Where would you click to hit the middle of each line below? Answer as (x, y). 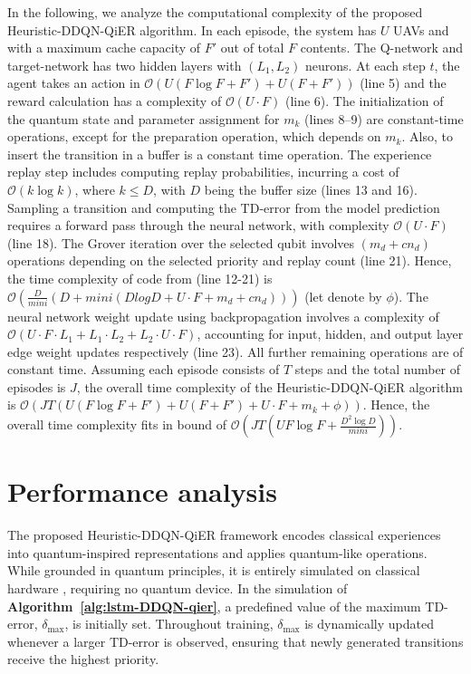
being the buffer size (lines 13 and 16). (311, 189)
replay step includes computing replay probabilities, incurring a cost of (203, 172)
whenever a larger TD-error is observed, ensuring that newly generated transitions (235, 641)
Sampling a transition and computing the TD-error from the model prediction (224, 207)
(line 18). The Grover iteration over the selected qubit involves (181, 242)
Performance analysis (142, 491)
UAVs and (421, 29)
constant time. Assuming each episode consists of (144, 369)
